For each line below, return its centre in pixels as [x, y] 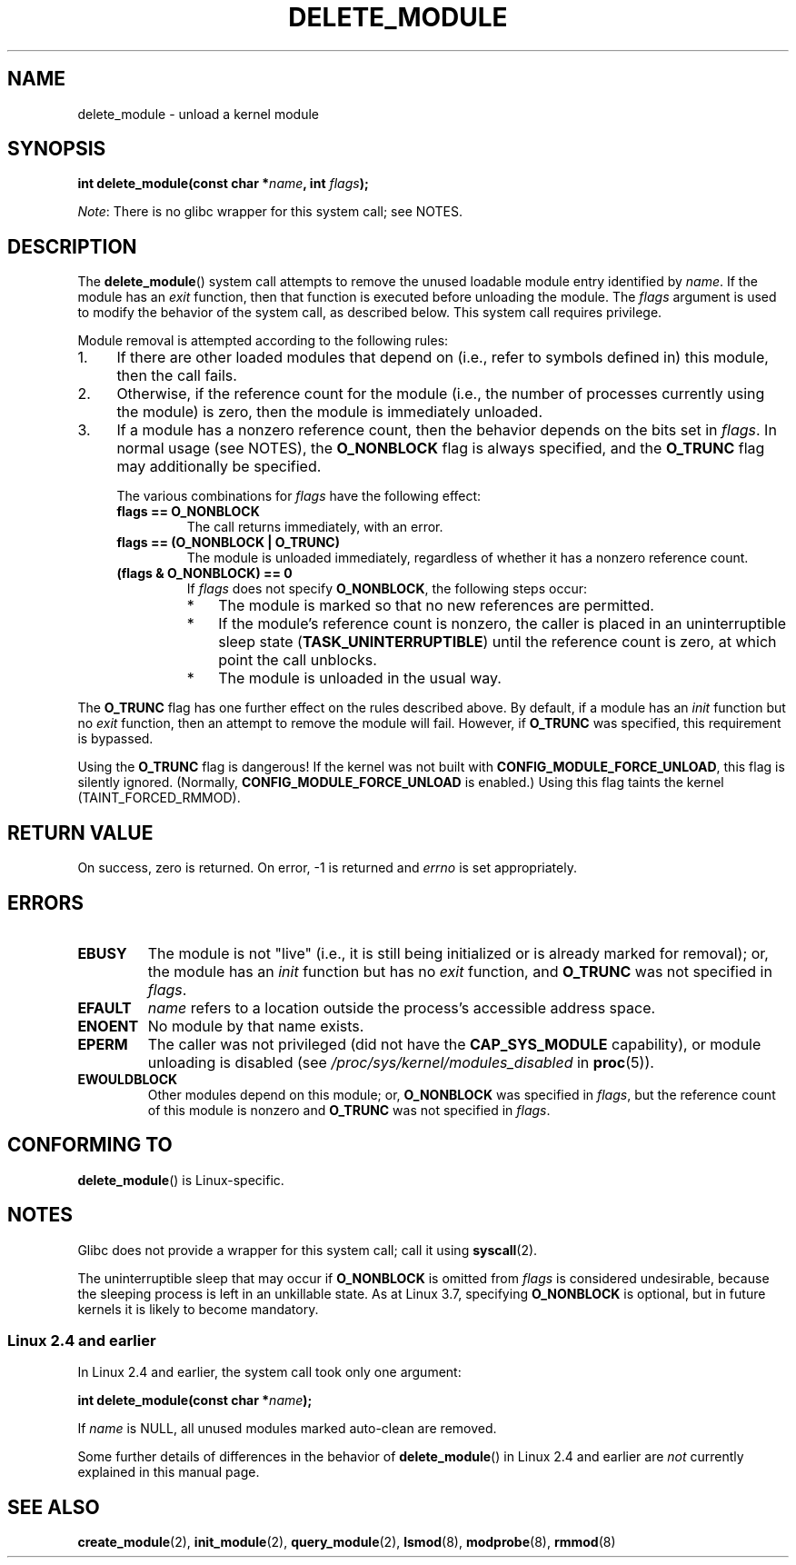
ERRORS [46, 902]
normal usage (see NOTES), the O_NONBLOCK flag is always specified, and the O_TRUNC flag [441, 449]
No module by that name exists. [256, 1026]
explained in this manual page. [169, 1472]
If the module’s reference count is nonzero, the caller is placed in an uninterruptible [502, 624]
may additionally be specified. [219, 467]
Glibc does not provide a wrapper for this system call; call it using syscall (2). [308, 1250]
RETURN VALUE [80, 832]
